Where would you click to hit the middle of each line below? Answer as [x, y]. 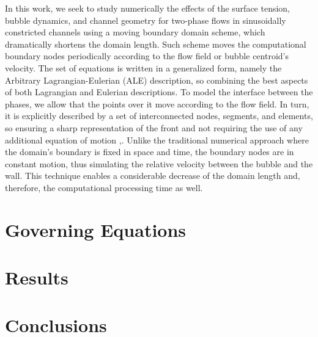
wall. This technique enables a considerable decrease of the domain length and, [153, 176]
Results [37, 277]
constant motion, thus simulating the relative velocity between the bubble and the [159, 163]
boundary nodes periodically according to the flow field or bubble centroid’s [147, 56]
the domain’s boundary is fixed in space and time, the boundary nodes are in [150, 152]
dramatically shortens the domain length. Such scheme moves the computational [156, 44]
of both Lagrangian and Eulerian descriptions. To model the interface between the [159, 92]
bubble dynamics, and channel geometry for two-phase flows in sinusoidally [146, 20]
